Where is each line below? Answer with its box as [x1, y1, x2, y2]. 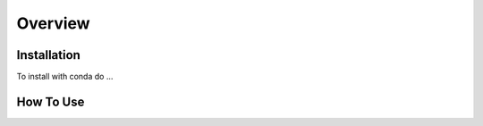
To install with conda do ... [16, 71, 114, 82]
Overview [16, 13, 90, 33]
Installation [16, 47, 80, 63]
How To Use [16, 94, 85, 109]
